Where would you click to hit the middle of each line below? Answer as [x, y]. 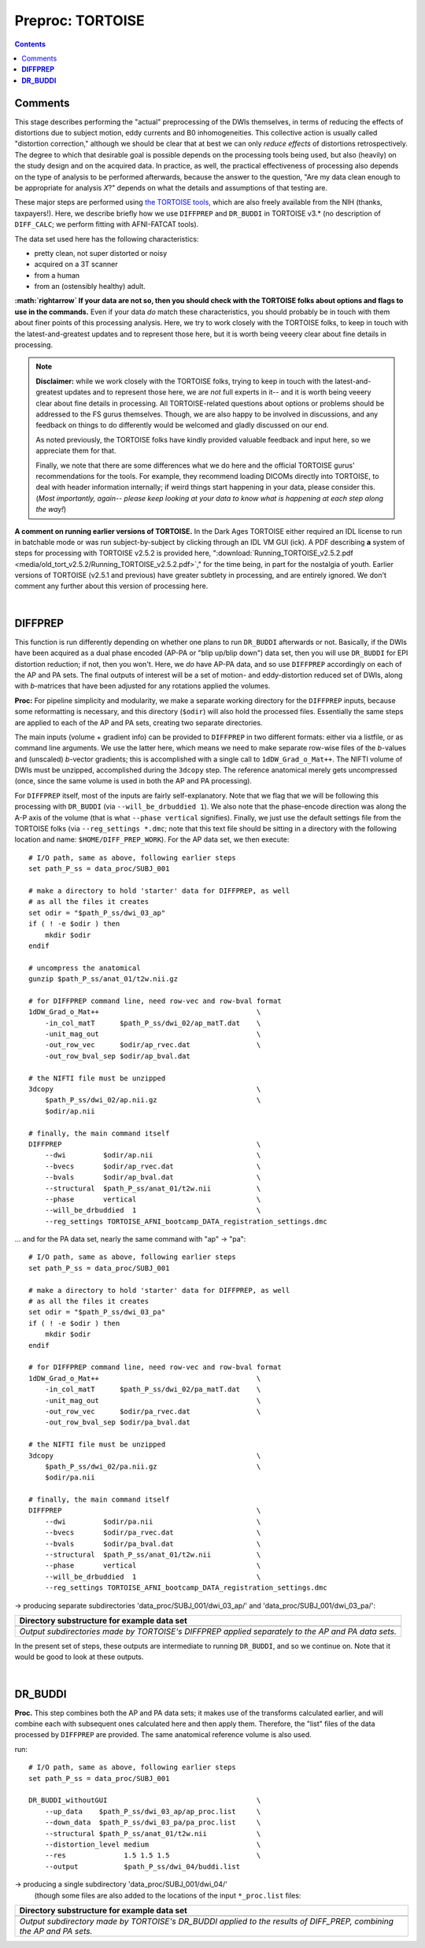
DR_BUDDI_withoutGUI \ [145, 1800]
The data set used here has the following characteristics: [107, 239]
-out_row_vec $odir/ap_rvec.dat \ [153, 1045]
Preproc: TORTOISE [79, 20]
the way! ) [51, 509]
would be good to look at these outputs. [79, 1657]
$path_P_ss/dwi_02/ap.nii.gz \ [153, 1100]
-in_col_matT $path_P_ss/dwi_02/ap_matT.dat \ [153, 1023]
